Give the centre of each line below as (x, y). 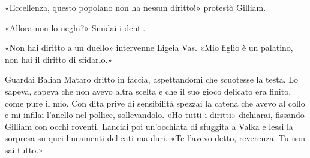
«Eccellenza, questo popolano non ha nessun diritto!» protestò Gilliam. (136, 7)
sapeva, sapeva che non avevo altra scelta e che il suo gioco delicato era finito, (148, 91)
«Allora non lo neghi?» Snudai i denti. (75, 27)
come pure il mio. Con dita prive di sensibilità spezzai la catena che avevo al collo (155, 103)
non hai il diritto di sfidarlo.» (59, 59)
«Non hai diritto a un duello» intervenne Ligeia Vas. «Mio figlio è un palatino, (149, 48)
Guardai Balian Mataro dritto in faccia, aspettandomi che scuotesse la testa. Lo (152, 79)
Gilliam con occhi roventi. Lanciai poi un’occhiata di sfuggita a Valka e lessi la (149, 126)
